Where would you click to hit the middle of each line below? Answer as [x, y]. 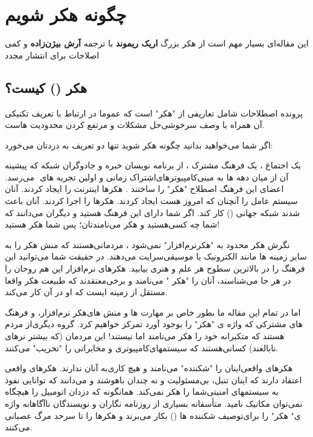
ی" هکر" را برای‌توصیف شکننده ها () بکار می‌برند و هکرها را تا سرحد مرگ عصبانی [153, 415]
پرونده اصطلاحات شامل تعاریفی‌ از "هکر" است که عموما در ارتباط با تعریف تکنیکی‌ [154, 113]
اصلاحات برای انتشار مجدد [52, 55]
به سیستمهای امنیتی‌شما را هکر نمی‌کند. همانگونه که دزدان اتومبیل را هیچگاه [142, 391]
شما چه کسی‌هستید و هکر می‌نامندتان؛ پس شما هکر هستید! [112, 224]
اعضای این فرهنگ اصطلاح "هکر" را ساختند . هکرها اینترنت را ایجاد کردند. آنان [144, 189]
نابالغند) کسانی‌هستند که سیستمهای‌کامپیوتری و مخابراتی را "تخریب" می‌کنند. [142, 347]
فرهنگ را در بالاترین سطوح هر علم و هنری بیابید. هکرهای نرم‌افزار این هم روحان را [155, 268]
